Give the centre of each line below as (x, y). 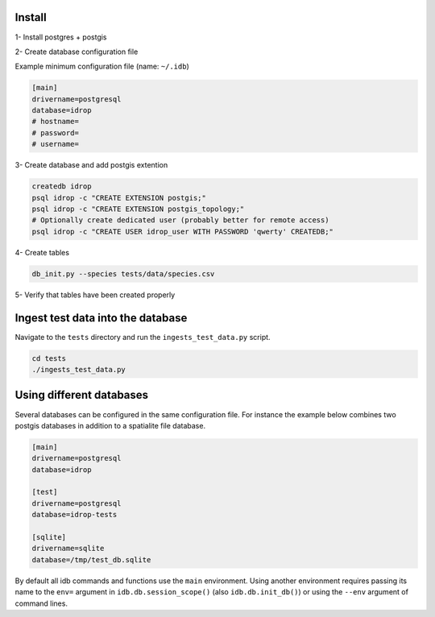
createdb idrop (62, 186)
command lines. (41, 603)
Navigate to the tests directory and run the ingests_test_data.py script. (143, 337)
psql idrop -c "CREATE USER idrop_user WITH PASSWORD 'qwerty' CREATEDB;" (183, 231)
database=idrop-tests (75, 515)
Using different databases (82, 395)
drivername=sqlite (68, 549)
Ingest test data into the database (101, 318)
